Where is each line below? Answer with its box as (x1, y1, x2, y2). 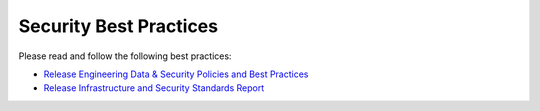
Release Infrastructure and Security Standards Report (43, 82, 265, 94)
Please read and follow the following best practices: (18, 50, 232, 62)
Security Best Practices (18, 15, 219, 37)
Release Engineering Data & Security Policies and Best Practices (43, 68, 309, 80)
